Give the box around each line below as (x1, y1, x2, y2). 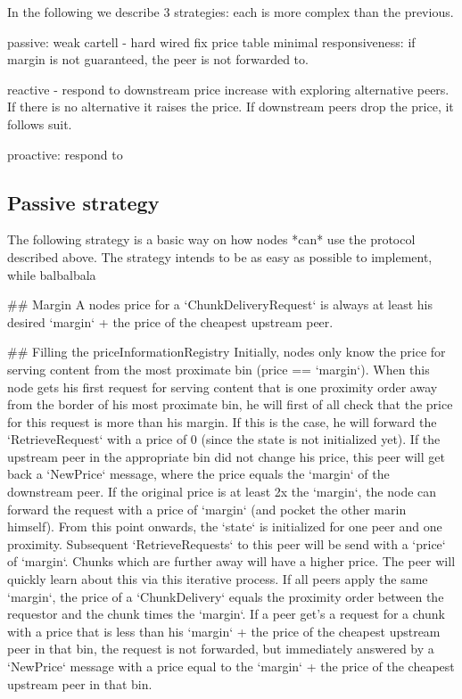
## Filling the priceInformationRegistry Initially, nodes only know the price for (7, 342, 446, 361)
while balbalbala (7, 265, 96, 284)
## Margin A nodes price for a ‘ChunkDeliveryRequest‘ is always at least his (7, 295, 433, 314)
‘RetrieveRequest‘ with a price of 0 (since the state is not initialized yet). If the (7, 430, 441, 448)
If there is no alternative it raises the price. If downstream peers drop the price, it (7, 97, 454, 116)
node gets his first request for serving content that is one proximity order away (7, 377, 438, 396)
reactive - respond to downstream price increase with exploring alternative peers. (7, 79, 450, 98)
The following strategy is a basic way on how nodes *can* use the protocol (7, 230, 416, 249)
